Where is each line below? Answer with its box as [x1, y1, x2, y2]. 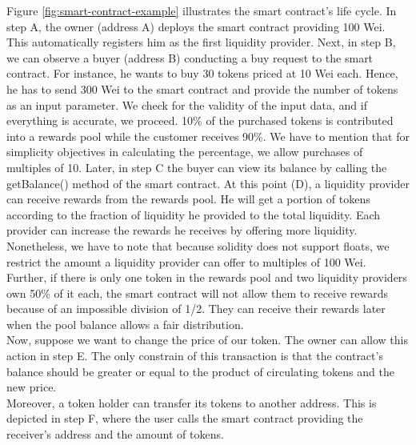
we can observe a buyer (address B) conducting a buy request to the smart [6, 49, 374, 66]
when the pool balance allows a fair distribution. [6, 315, 244, 332]
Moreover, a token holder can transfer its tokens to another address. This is [6, 394, 377, 411]
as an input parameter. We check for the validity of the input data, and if [6, 96, 367, 113]
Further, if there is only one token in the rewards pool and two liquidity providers [6, 269, 407, 286]
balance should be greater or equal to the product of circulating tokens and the [6, 363, 394, 379]
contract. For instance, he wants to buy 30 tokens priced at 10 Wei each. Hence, [6, 65, 398, 82]
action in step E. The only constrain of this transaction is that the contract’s [6, 347, 383, 364]
